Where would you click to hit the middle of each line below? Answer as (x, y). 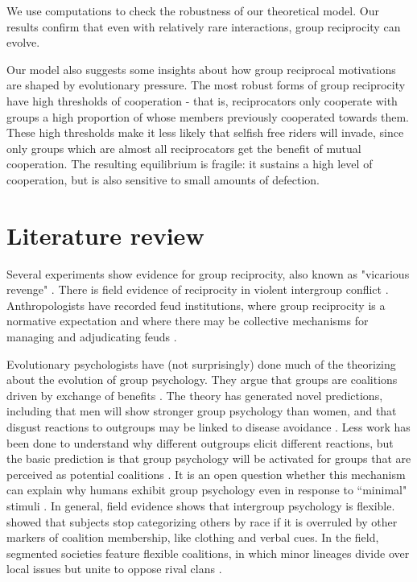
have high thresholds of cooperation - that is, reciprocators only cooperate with (202, 100)
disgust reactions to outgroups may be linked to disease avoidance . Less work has (208, 427)
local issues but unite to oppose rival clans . (114, 569)
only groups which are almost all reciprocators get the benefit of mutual (184, 148)
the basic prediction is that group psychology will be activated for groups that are (209, 458)
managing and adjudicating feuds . (92, 337)
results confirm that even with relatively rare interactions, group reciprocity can (204, 26)
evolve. (23, 42)
